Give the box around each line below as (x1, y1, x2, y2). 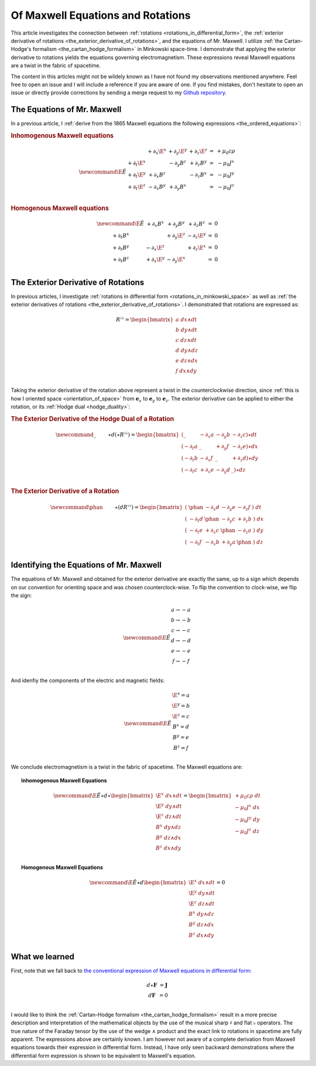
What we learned (11, 952, 74, 962)
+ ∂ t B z (112, 255, 129, 264)
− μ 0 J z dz (235, 827, 260, 836)
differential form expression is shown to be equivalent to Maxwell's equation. (11, 1052, 196, 1059)
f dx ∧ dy (176, 368, 197, 375)
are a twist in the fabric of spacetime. (11, 62, 101, 69)
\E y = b (171, 701, 190, 709)
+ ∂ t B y (112, 243, 129, 252)
